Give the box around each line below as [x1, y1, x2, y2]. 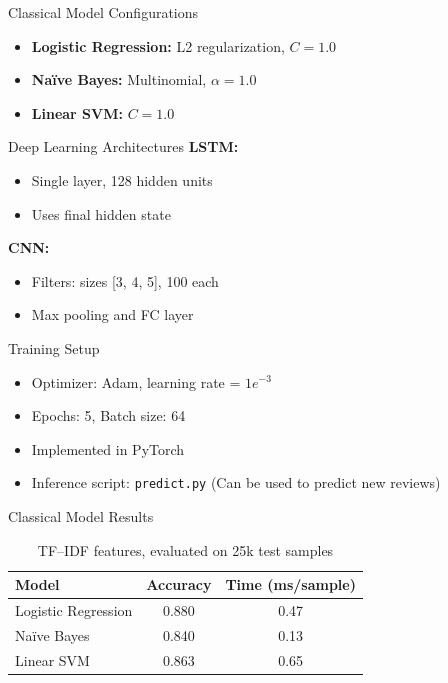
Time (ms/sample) [225, 574, 356, 595]
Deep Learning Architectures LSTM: [8, 136, 239, 157]
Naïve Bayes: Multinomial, [31, 69, 207, 90]
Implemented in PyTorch [31, 438, 185, 459]
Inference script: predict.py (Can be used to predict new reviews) [31, 472, 441, 493]
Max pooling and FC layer [31, 304, 194, 325]
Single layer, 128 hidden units [31, 169, 213, 190]
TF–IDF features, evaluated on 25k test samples [37, 539, 334, 560]
